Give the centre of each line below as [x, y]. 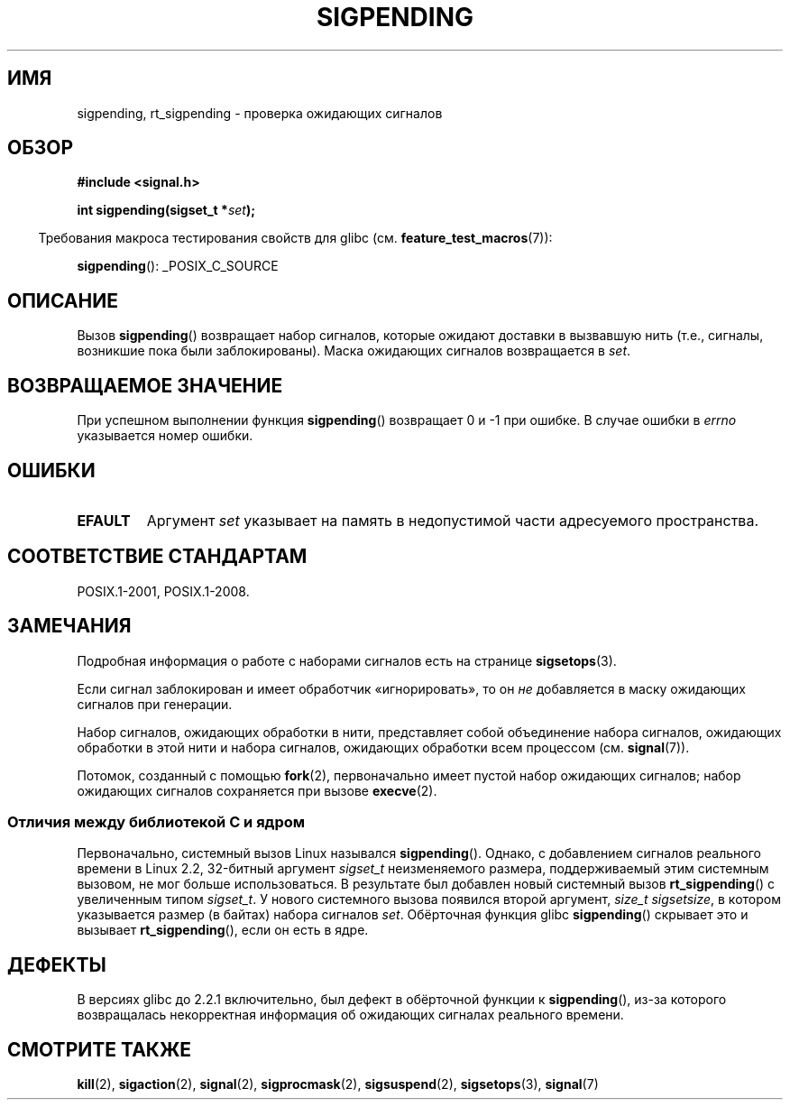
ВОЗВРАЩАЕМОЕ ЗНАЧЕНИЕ [145, 385]
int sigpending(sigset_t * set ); [166, 210]
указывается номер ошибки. [165, 436]
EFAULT [104, 520]
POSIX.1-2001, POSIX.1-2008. [163, 591]
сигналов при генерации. [155, 704]
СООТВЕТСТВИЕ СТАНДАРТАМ [157, 557]
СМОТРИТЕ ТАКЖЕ [100, 1049]
